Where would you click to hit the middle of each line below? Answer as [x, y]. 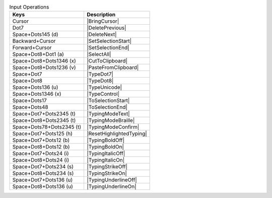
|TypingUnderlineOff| [112, 180]
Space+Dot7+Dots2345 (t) [44, 114]
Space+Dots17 [30, 101]
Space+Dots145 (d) [35, 34]
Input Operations [29, 7]
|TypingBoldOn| [105, 147]
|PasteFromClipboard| [113, 68]
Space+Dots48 [30, 107]
